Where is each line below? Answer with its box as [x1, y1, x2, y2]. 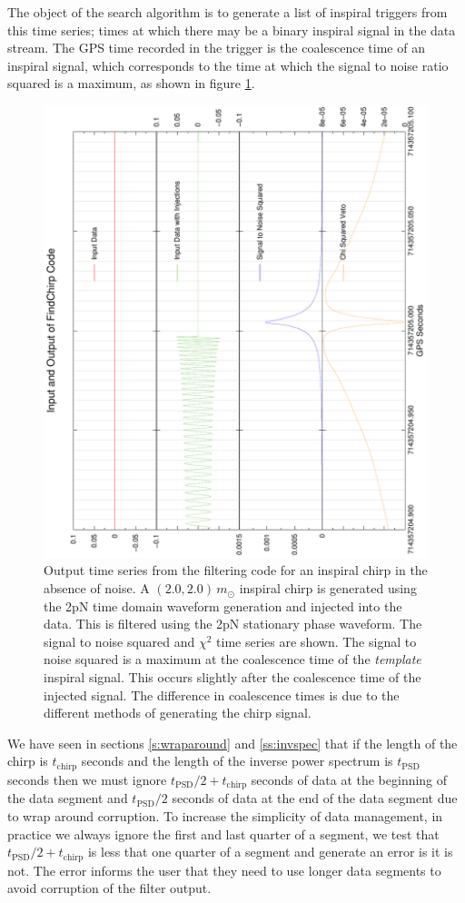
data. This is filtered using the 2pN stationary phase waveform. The [44, 614, 422, 633]
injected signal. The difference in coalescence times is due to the [44, 685, 400, 704]
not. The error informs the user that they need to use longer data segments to [7, 860, 441, 879]
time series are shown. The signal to [216, 631, 417, 650]
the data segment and [7, 789, 128, 808]
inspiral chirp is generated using [239, 579, 417, 598]
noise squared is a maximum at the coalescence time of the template [44, 650, 421, 669]
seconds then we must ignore [7, 769, 167, 789]
